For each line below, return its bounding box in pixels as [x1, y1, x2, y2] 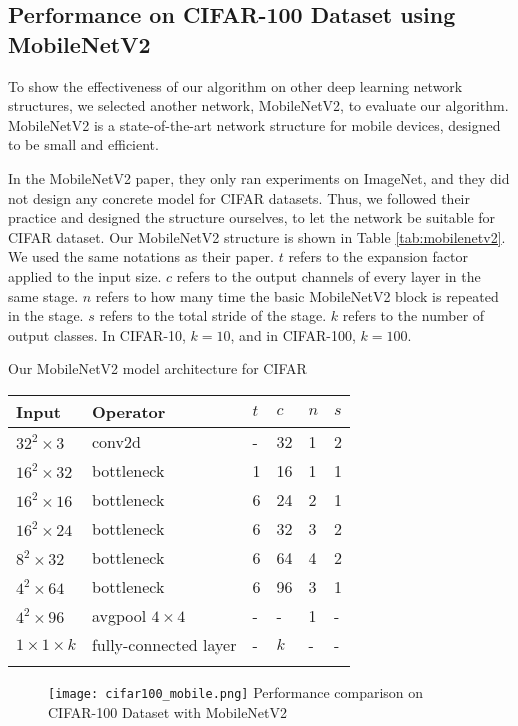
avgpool [91, 603, 147, 627]
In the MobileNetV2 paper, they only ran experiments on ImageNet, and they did [8, 167, 510, 188]
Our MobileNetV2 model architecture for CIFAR [8, 358, 307, 379]
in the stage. [8, 305, 84, 326]
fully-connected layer [91, 632, 237, 656]
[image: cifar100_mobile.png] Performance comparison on [48, 681, 424, 702]
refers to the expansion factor [288, 246, 468, 267]
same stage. [8, 285, 79, 306]
